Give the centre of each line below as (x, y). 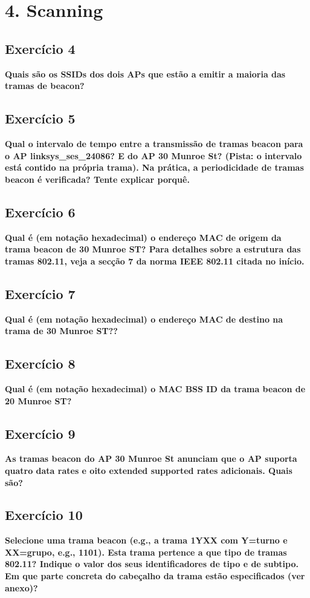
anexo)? (21, 587)
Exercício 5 (40, 118)
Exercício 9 (40, 433)
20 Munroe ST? (38, 400)
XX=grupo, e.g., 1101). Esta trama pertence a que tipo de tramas (146, 552)
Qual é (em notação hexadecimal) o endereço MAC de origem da (143, 237)
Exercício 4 (40, 48)
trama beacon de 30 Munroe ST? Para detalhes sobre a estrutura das (153, 249)
